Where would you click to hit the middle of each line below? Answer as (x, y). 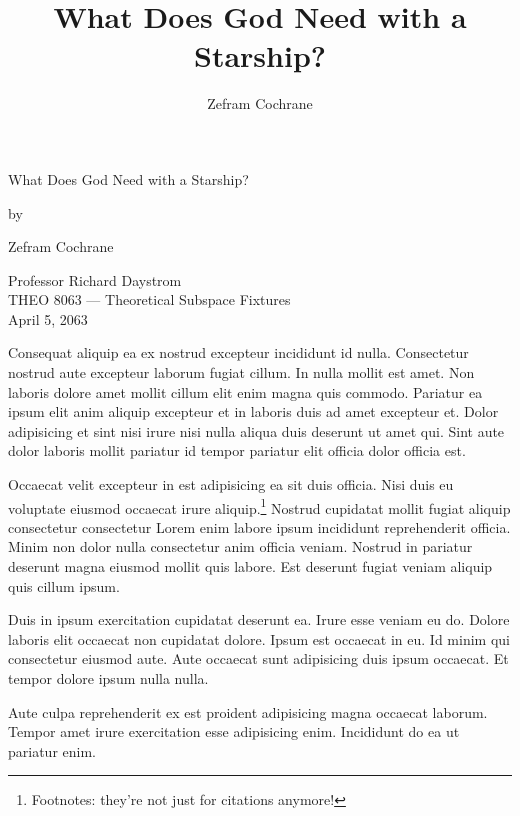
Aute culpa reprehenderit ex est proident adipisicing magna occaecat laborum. (248, 711)
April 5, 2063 (48, 318)
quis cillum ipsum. (64, 585)
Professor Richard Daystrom (95, 279)
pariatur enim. (52, 750)
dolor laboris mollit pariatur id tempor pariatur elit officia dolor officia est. (237, 450)
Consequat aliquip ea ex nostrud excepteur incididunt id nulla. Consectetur (238, 352)
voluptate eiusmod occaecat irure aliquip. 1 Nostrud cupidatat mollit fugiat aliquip (259, 506)
